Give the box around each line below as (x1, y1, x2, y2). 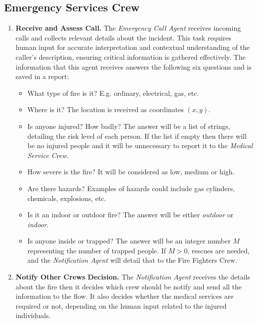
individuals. (15, 310, 51, 321)
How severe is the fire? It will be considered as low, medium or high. (27, 166, 235, 177)
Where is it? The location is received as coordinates (27, 104, 184, 115)
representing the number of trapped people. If (27, 245, 166, 255)
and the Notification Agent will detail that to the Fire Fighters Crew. (27, 255, 237, 265)
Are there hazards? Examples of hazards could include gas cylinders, (27, 183, 235, 193)
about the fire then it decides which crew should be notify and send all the (15, 281, 242, 291)
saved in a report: (15, 71, 69, 81)
